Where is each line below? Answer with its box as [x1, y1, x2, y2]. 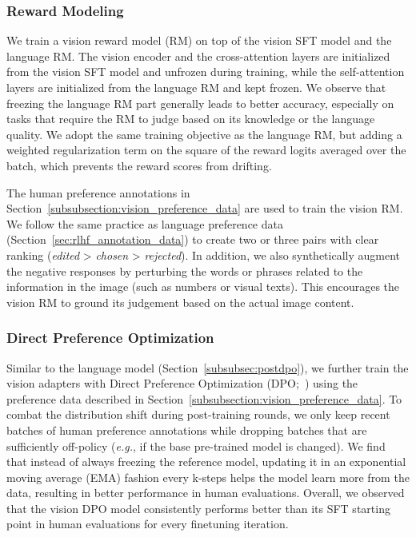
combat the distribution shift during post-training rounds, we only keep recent [6, 406, 390, 423]
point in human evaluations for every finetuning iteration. [6, 515, 289, 532]
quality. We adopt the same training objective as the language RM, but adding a [6, 125, 402, 142]
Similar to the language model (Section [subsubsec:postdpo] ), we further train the [6, 359, 409, 376]
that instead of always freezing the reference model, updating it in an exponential [6, 453, 406, 470]
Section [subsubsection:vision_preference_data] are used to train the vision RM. [6, 200, 403, 217]
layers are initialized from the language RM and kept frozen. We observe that [6, 79, 386, 95]
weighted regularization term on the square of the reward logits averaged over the [6, 141, 406, 158]
